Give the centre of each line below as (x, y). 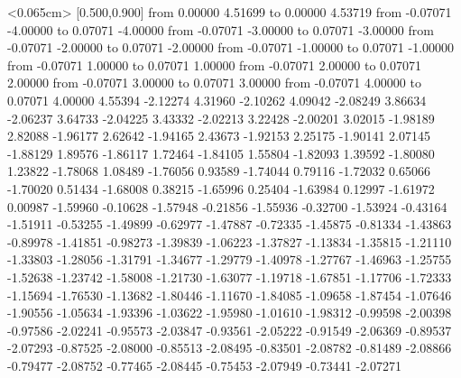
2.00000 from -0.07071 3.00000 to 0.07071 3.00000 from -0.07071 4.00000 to (214, 83)
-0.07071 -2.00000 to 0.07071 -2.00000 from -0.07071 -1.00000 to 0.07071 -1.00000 (231, 47)
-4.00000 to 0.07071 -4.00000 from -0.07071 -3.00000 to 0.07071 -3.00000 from (221, 29)
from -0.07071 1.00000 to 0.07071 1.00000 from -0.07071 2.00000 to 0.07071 (214, 65)
